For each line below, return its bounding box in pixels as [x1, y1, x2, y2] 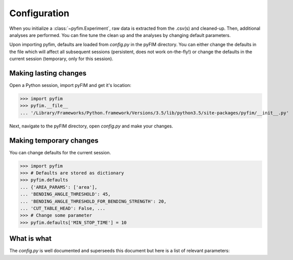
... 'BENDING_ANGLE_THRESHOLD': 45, [20, 191, 111, 197]
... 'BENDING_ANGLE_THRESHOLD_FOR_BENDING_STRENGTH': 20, [20, 198, 167, 204]
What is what [9, 234, 52, 243]
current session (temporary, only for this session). [9, 56, 114, 62]
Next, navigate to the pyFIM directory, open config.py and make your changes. [9, 123, 173, 129]
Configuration [9, 8, 70, 19]
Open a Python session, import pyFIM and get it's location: [9, 82, 131, 89]
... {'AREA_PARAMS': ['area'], [20, 184, 98, 190]
